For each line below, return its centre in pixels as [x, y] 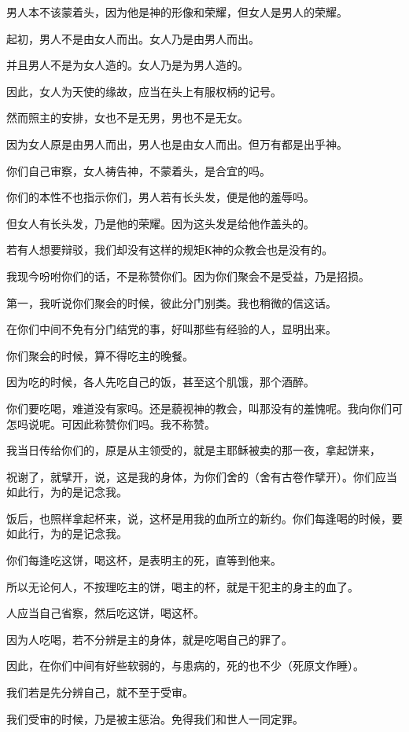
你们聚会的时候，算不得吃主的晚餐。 [100, 355]
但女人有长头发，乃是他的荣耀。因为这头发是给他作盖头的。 [160, 223]
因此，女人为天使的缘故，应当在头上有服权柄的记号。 [144, 91]
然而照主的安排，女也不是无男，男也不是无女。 [127, 118]
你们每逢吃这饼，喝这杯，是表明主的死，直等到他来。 [144, 560]
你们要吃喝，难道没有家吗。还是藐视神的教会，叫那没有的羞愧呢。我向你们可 [204, 408]
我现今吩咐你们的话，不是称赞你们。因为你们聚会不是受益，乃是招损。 [188, 276]
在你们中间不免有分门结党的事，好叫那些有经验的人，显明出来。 [171, 329]
